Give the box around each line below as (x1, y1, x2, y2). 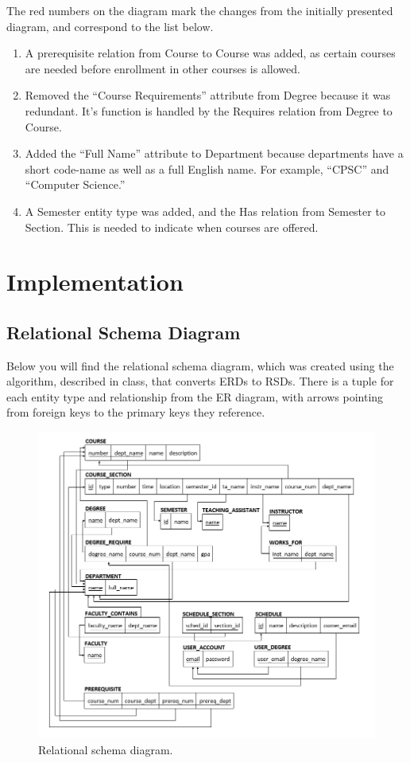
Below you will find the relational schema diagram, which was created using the (6, 357, 394, 374)
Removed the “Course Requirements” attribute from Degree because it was (25, 87, 391, 104)
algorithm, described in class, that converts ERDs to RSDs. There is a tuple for (6, 373, 394, 389)
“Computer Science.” (25, 176, 126, 193)
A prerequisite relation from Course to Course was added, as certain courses (25, 45, 396, 61)
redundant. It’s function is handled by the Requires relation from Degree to (25, 102, 393, 119)
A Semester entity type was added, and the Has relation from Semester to (25, 202, 385, 219)
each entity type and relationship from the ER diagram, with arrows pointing (6, 388, 384, 405)
